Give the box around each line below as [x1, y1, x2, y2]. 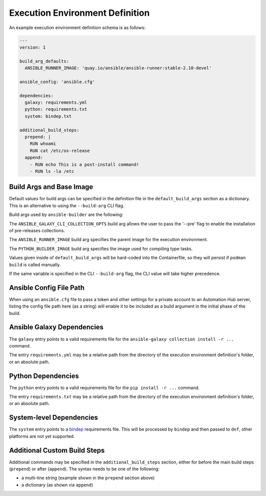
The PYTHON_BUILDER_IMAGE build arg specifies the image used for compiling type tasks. [9, 246, 193, 251]
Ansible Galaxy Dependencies [9, 323, 103, 332]
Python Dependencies [9, 372, 79, 380]
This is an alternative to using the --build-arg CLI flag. [9, 202, 125, 209]
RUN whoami [30, 141, 56, 147]
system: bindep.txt [25, 113, 72, 119]
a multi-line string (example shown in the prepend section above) [21, 475, 155, 481]
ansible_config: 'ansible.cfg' [19, 79, 96, 85]
